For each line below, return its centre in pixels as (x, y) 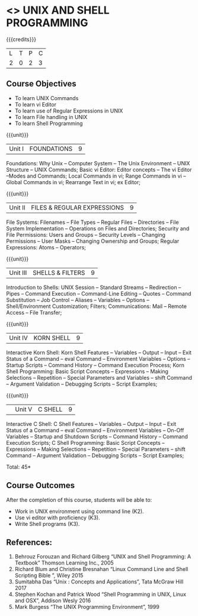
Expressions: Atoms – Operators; (46, 247)
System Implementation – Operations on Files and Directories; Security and (98, 228)
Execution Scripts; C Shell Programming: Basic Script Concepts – (85, 442)
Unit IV (19, 338)
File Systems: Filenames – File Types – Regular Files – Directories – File (92, 222)
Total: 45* (19, 467)
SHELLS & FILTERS (59, 272)
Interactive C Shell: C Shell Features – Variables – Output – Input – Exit (91, 423)
